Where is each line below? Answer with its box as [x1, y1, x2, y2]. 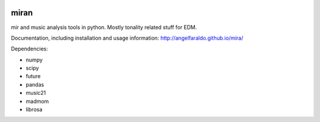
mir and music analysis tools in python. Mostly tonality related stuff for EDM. [11, 24, 197, 31]
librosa [25, 106, 43, 113]
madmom [25, 98, 49, 105]
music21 [25, 89, 46, 97]
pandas [25, 81, 44, 88]
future [25, 73, 41, 80]
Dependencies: [11, 45, 49, 53]
